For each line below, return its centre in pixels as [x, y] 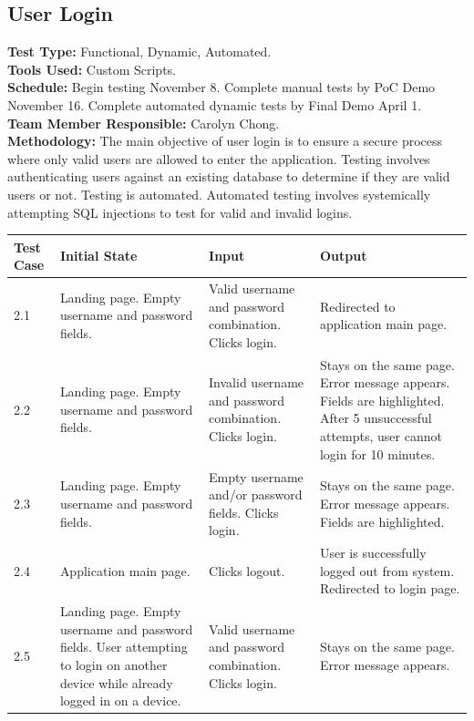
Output [343, 256]
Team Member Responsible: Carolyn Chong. [144, 123]
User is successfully [373, 553]
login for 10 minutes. [377, 453]
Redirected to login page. [390, 588]
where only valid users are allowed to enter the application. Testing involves [219, 158]
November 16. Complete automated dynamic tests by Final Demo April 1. [215, 104]
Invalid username [257, 382]
